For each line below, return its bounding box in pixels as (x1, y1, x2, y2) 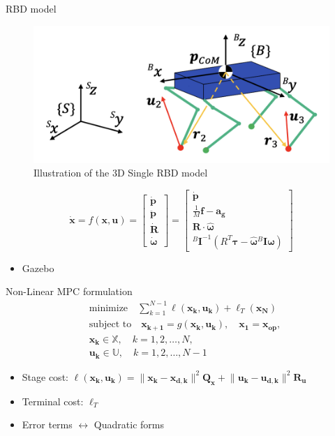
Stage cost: (22, 369, 68, 384)
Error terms (22, 417, 73, 432)
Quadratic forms (94, 417, 164, 432)
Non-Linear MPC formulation (6, 284, 133, 299)
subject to (89, 320, 132, 330)
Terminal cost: (22, 393, 84, 408)
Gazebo (22, 260, 54, 275)
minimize (89, 303, 128, 313)
